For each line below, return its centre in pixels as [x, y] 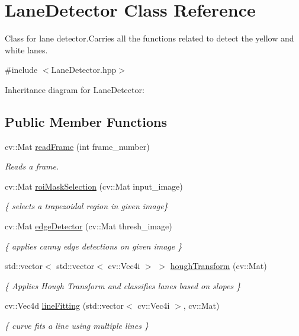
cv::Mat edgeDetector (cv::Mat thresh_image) [89, 226]
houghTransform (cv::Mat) [218, 266]
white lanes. [26, 49]
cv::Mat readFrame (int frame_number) [77, 146]
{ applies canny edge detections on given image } [94, 246]
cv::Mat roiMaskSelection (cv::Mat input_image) [94, 186]
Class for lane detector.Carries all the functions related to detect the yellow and [149, 38]
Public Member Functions [86, 121]
